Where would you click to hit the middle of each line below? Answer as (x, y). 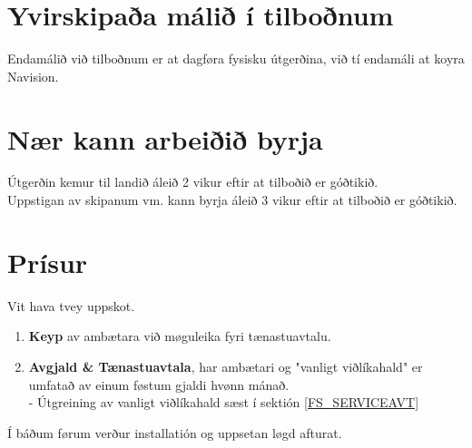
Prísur (48, 262)
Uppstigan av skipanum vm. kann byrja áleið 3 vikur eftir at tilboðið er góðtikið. (232, 200)
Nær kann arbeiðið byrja (165, 138)
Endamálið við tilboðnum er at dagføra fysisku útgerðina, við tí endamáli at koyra (236, 58)
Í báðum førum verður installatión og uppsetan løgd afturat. (175, 432)
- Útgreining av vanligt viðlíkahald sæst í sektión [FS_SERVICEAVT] (224, 402)
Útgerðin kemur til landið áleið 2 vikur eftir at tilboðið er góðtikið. (193, 182)
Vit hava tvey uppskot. (71, 305)
